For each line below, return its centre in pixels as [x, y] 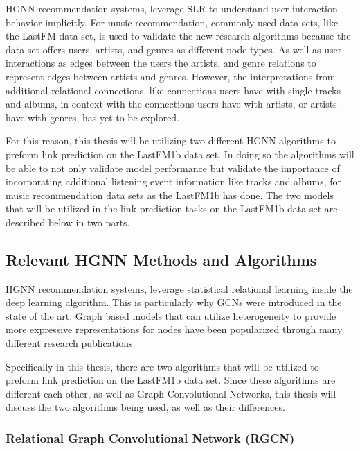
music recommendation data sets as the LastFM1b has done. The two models [170, 195]
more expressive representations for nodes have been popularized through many [174, 329]
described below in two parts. [68, 222]
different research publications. [71, 343]
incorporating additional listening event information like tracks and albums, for [174, 181]
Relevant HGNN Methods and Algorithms [161, 259]
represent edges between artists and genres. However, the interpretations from [171, 76]
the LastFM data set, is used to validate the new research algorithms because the [178, 36]
